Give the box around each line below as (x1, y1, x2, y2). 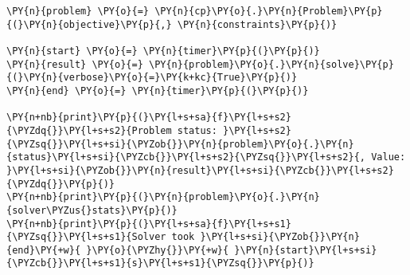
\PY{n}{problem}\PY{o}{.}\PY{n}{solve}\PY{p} (148, 58, 394, 70)
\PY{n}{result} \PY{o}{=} (6, 58, 143, 70)
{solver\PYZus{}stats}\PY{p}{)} (6, 204, 178, 216)
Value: (371, 151, 406, 163)
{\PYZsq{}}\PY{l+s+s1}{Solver (6, 231, 166, 243)
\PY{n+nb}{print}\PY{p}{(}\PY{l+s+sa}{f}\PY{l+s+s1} (6, 218, 291, 230)
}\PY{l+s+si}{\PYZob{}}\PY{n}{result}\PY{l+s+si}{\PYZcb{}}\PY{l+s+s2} (6, 164, 394, 176)
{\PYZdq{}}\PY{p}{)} (6, 178, 115, 190)
